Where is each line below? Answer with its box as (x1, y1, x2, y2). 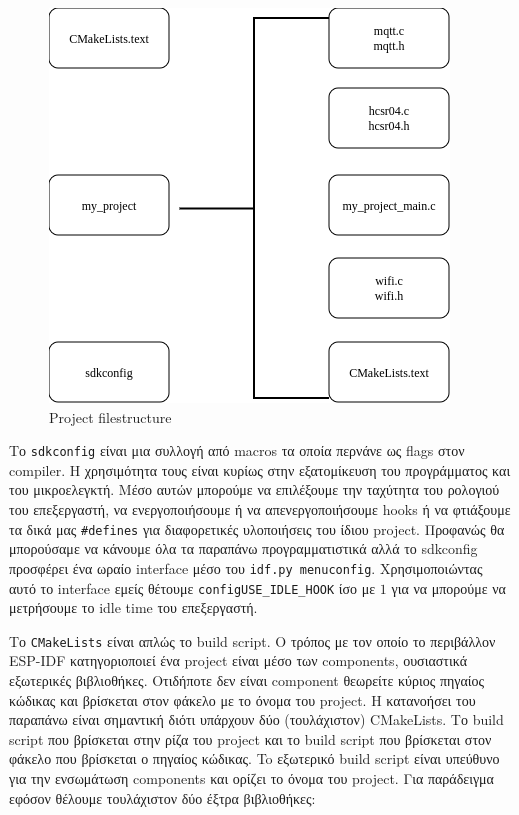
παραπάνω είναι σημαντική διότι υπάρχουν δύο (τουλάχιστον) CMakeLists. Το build (9, 709, 504, 730)
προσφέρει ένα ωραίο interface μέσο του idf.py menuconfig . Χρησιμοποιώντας (9, 557, 483, 578)
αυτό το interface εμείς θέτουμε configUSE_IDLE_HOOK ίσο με (9, 577, 376, 598)
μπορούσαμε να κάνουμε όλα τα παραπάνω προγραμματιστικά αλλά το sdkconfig (9, 538, 478, 559)
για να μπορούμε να (391, 577, 506, 598)
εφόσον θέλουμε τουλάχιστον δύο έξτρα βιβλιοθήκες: (9, 787, 316, 808)
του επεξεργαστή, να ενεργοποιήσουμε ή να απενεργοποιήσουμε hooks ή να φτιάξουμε (9, 499, 511, 520)
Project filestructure (49, 406, 172, 427)
